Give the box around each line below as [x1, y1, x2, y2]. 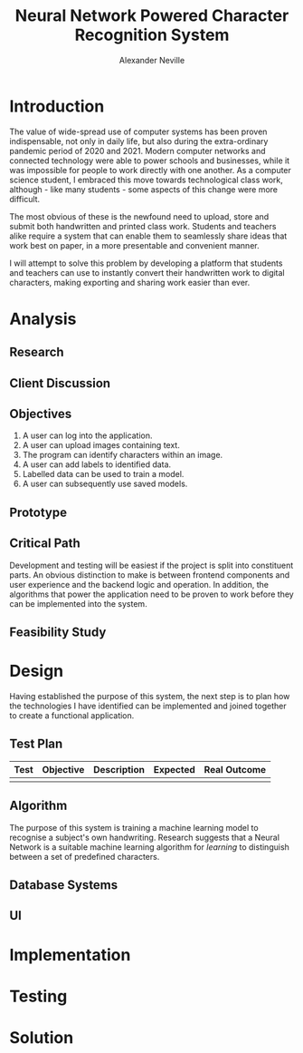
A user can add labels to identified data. [22, 459, 172, 470]
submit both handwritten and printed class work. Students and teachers [9, 220, 277, 231]
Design [9, 661, 64, 681]
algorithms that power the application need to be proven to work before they [9, 589, 294, 600]
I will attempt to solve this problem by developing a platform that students [9, 258, 283, 268]
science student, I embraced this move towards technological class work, [9, 174, 283, 185]
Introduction [9, 96, 105, 116]
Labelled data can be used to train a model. [22, 469, 185, 480]
